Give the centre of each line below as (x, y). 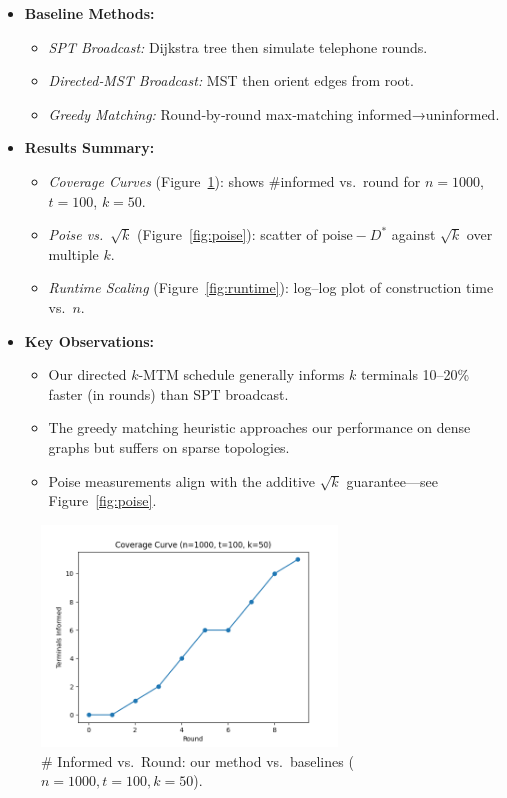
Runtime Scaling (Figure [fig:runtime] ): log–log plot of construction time (271, 287)
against (413, 234)
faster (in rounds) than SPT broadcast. (168, 393)
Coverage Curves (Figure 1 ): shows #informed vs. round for (234, 180)
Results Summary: (89, 147)
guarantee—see (392, 480)
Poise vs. (76, 234)
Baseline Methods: (89, 13)
